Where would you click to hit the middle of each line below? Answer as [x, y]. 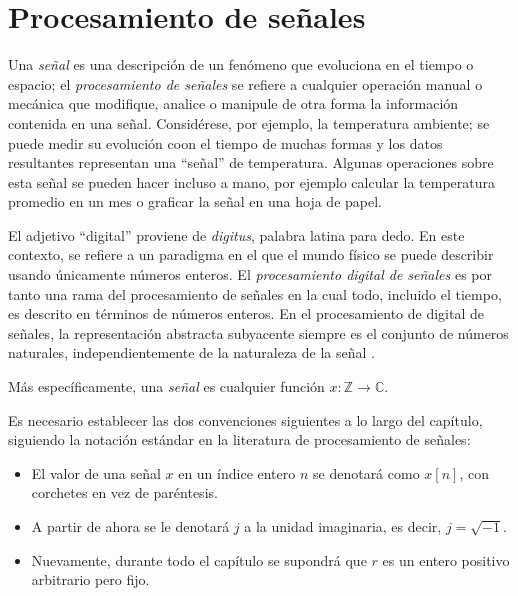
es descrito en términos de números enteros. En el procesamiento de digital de [246, 313]
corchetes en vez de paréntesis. [124, 492]
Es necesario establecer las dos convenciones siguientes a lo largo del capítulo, [245, 419]
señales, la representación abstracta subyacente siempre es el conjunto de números [258, 332]
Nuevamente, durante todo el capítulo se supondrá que [199, 559]
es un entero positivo [446, 559]
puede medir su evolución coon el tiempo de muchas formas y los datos [225, 142]
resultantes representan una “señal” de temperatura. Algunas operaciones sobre [251, 162]
